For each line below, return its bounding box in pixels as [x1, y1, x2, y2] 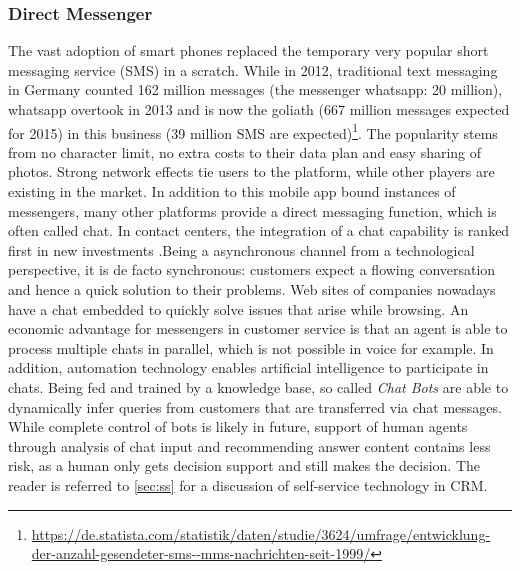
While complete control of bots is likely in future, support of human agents [8, 416, 468, 437]
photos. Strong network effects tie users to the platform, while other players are [8, 161, 495, 182]
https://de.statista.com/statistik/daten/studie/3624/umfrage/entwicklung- [31, 523, 491, 544]
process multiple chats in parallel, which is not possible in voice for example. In [8, 337, 494, 358]
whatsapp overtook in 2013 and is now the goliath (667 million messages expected [8, 99, 510, 119]
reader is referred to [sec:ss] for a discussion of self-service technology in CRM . [8, 474, 488, 495]
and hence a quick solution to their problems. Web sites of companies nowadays [8, 279, 496, 299]
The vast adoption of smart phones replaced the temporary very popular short [8, 40, 489, 61]
